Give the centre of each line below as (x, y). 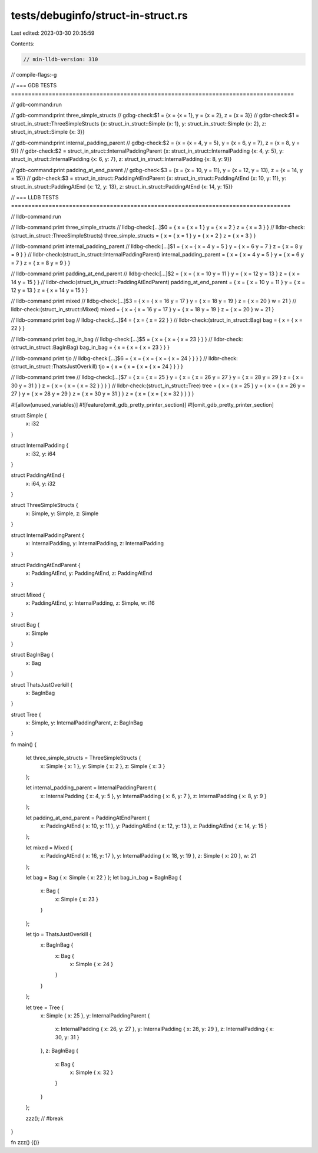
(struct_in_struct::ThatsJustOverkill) (54, 367)
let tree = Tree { (45, 1007)
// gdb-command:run (36, 105)
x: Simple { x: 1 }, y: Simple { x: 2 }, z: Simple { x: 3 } (103, 766)
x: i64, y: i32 (41, 483)
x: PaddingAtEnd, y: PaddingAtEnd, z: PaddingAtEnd (89, 573)
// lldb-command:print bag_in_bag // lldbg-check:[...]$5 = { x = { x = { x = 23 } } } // (112, 339)
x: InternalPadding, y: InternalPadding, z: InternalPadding (95, 543)
